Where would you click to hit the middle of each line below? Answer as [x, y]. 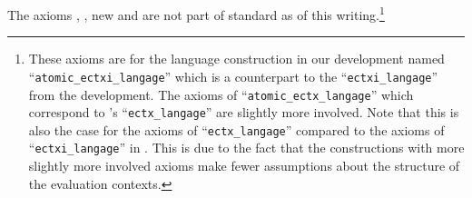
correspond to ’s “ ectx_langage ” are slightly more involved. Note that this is [244, 112]
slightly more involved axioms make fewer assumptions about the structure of [244, 166]
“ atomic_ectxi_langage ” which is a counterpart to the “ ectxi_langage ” [233, 76]
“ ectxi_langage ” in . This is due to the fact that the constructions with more [246, 148]
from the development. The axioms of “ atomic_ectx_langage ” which [221, 94]
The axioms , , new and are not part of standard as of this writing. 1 [196, 13]
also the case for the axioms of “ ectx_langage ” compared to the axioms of [236, 129]
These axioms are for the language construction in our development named [236, 59]
